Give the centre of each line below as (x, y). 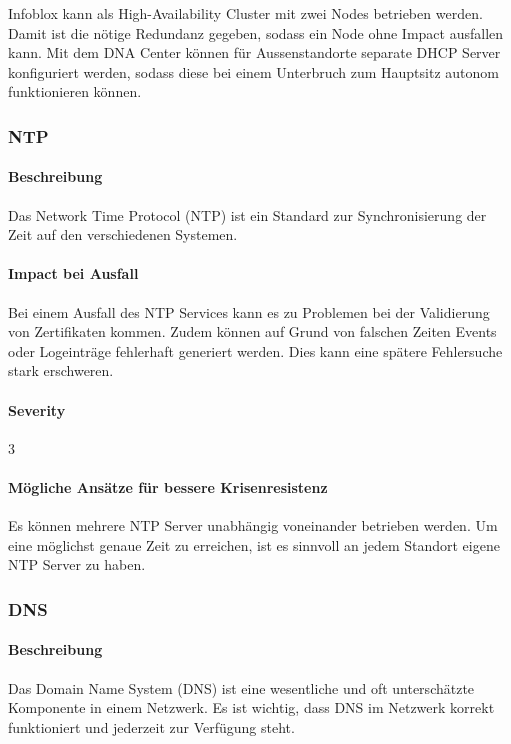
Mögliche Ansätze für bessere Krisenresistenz (168, 486)
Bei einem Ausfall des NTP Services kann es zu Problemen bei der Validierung (249, 311)
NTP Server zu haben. (77, 564)
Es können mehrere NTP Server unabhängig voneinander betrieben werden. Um (253, 525)
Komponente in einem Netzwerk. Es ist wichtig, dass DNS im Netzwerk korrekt (251, 707)
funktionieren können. (75, 91)
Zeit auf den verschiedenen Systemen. (123, 234)
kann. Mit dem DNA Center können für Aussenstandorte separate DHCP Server (254, 52)
